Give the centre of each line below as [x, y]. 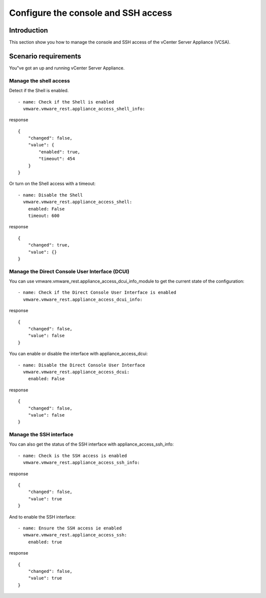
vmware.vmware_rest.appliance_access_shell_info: [84, 109]
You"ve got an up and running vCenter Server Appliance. [67, 68]
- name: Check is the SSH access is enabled [73, 456]
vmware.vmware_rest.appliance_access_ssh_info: [82, 463]
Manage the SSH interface [41, 435]
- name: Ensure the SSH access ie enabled [70, 528]
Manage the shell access [39, 80]
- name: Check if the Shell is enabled [66, 102]
